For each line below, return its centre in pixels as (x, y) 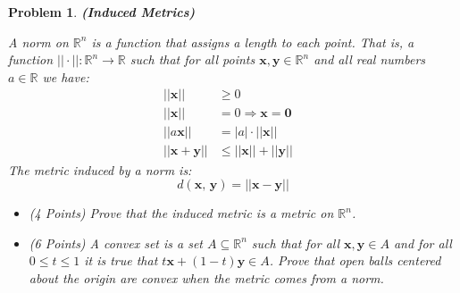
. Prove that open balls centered (355, 260)
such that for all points (192, 59)
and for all (422, 243)
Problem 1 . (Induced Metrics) (102, 12)
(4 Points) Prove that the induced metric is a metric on (181, 213)
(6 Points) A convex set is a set (116, 243)
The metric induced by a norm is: (100, 169)
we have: (66, 76)
